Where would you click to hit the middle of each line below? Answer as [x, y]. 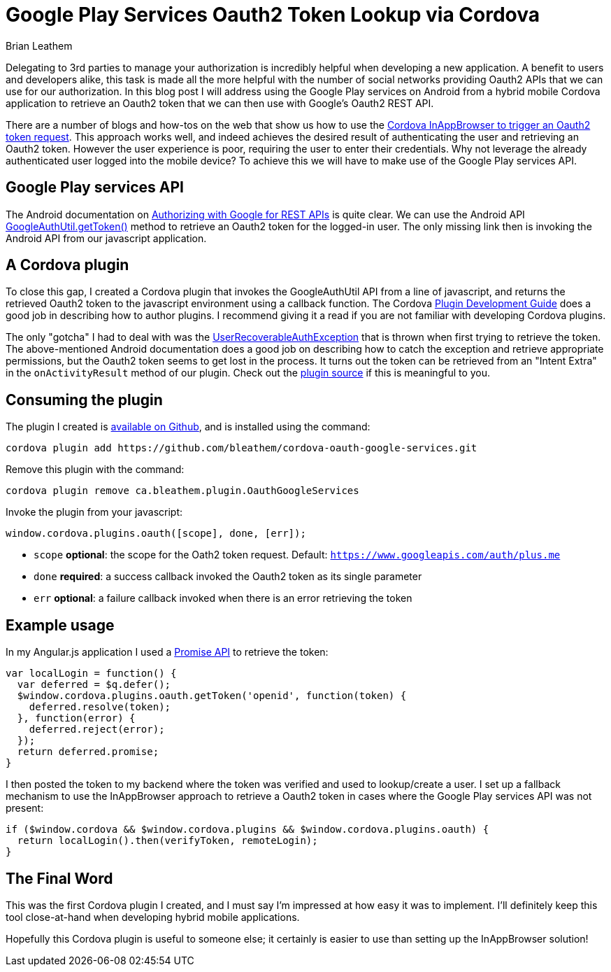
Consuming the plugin [84, 400]
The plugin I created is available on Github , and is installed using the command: [188, 427]
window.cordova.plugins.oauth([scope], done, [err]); [156, 534]
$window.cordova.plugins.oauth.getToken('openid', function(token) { [212, 696]
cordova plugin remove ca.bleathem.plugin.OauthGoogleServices [182, 491]
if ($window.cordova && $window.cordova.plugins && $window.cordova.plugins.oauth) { [247, 830]
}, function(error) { [76, 718]
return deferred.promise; [88, 752]
